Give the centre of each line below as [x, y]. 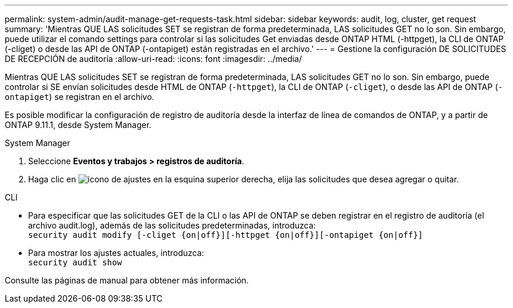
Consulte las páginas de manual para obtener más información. [127, 280]
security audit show [75, 262]
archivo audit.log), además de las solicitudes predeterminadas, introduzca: [172, 225]
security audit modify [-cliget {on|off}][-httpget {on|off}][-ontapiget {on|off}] [226, 235]
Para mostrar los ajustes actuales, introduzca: [116, 253]
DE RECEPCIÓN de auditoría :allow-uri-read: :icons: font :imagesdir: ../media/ [153, 59]
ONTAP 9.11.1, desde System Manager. [78, 125]
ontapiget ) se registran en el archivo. [80, 97]
